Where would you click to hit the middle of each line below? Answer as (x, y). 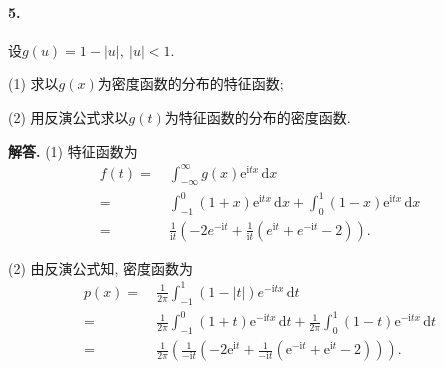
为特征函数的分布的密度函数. (257, 116)
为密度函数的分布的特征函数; (190, 83)
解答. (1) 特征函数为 (73, 150)
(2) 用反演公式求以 (68, 116)
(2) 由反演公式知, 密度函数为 (101, 267)
